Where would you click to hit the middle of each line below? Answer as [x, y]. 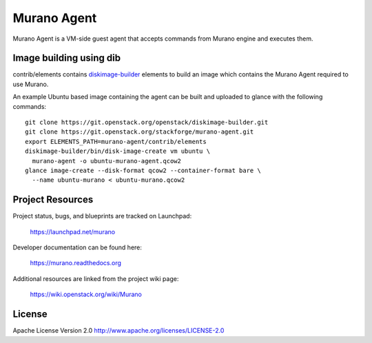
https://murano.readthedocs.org [76, 263]
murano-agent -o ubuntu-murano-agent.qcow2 [107, 161]
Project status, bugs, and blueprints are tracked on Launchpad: [102, 216]
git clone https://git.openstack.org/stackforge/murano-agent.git [139, 132]
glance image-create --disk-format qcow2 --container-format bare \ [143, 170]
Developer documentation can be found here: [77, 247]
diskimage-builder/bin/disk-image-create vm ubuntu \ [117, 151]
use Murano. [31, 84]
